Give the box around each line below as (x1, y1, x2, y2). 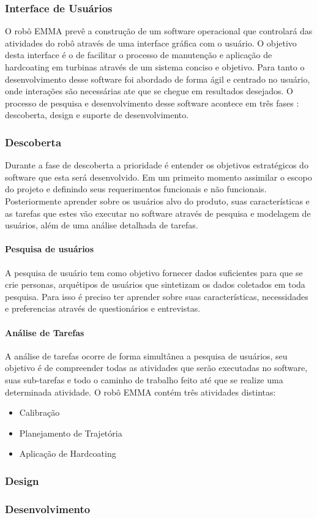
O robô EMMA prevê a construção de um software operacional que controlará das (5, 24, 313, 37)
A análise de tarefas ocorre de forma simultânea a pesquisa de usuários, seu (5, 349, 288, 362)
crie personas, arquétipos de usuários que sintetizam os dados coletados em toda (5, 278, 305, 291)
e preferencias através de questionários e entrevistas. (5, 302, 201, 315)
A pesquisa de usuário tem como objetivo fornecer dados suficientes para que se (5, 266, 303, 279)
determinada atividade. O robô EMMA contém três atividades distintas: (5, 385, 276, 398)
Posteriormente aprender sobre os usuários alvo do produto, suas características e (5, 194, 310, 207)
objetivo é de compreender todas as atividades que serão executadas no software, (5, 361, 308, 374)
